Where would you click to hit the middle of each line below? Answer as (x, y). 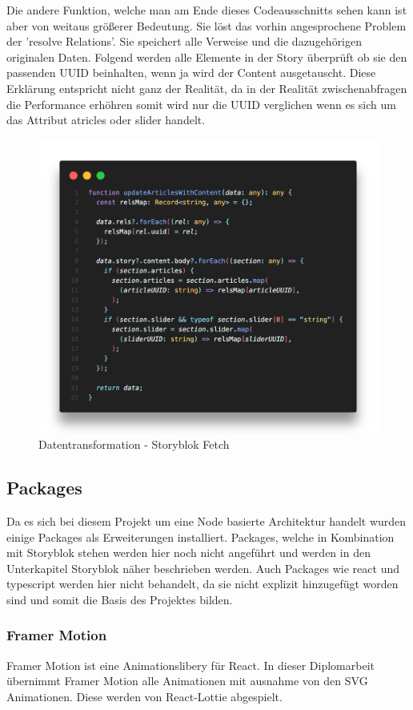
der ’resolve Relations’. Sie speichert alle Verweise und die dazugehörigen (184, 41)
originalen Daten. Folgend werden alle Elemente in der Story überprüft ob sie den (207, 56)
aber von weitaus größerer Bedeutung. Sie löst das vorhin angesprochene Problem (206, 25)
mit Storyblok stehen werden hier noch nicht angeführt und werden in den (188, 553)
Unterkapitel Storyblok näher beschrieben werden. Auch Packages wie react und (203, 568)
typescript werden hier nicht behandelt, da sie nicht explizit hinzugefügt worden (202, 584)
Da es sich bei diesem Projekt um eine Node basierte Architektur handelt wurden (206, 521)
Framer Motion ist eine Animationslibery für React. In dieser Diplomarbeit (190, 665)
